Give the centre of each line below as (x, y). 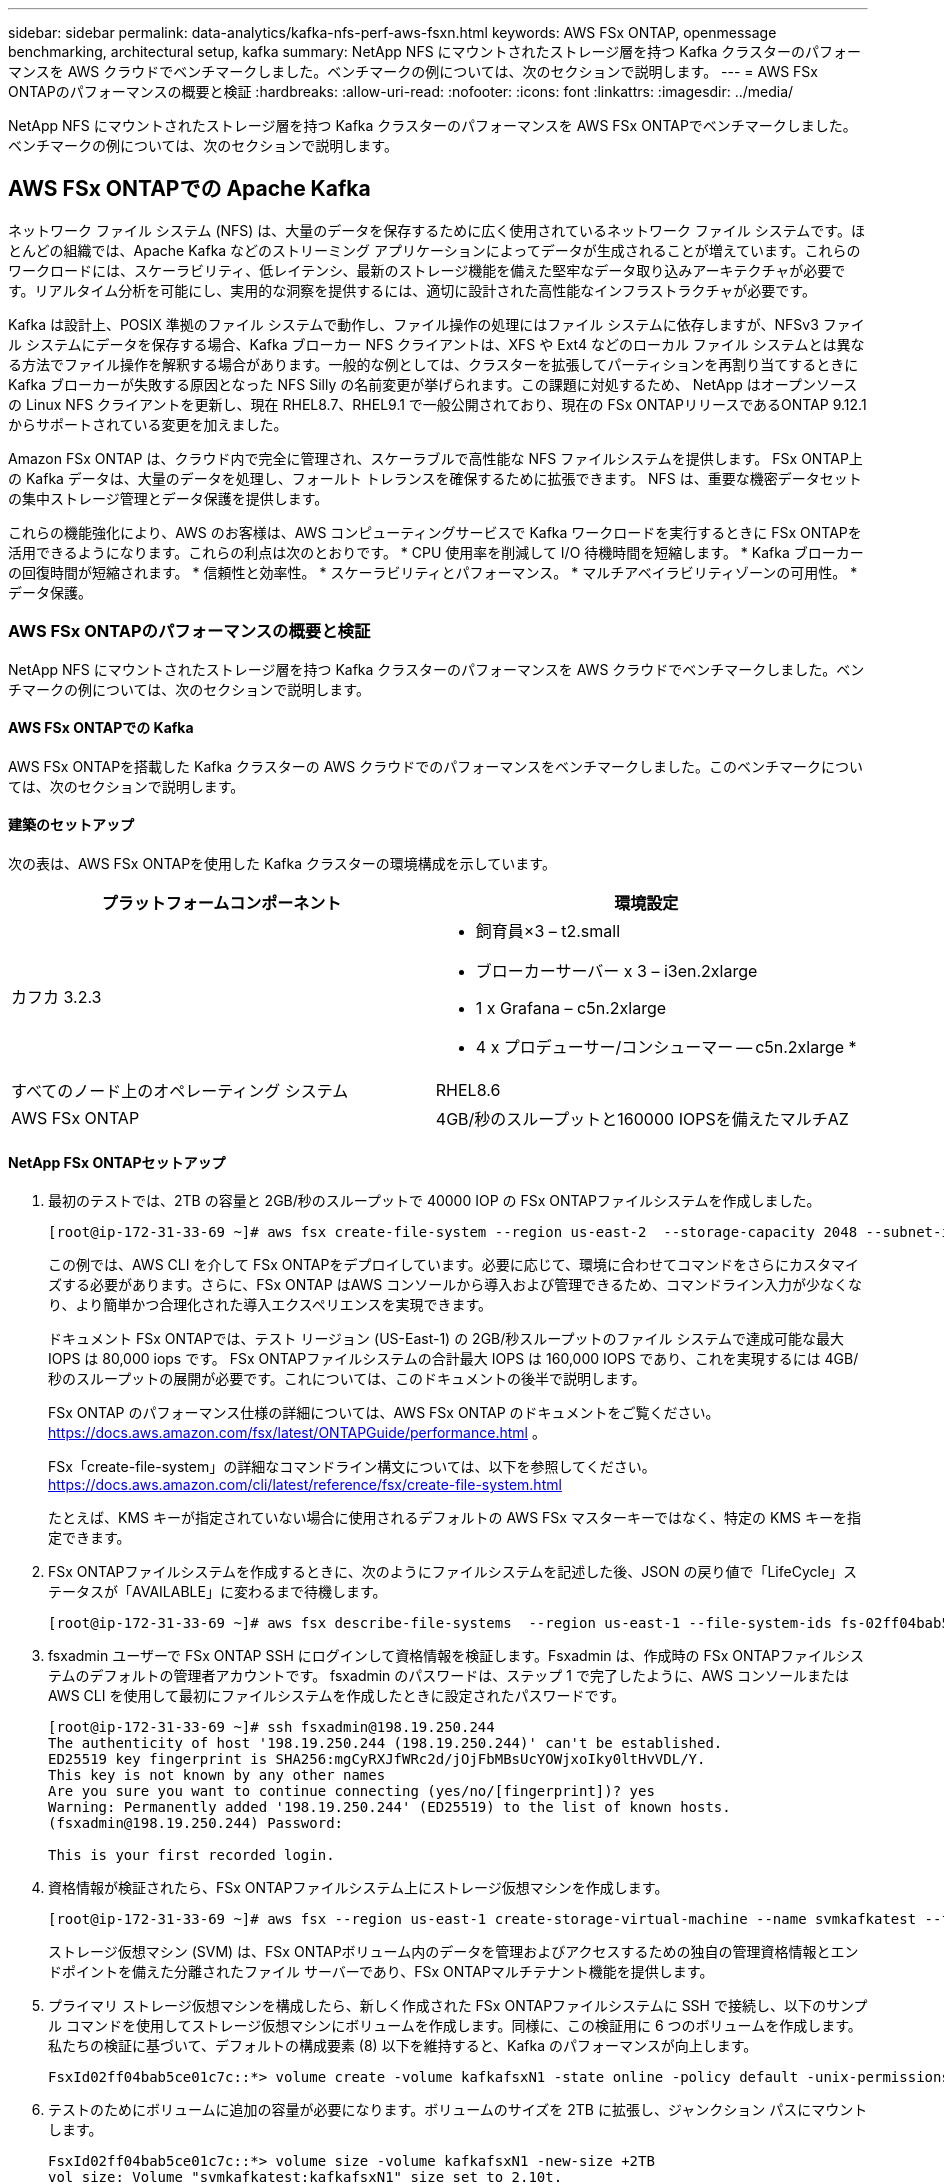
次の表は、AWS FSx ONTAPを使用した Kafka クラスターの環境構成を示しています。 (282, 864)
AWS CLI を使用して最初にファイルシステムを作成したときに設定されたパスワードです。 (337, 1696)
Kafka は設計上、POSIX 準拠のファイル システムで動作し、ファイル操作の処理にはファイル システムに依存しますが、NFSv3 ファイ (436, 324)
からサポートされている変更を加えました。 (148, 424)
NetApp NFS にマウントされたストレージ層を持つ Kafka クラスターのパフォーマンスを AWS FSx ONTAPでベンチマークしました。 (432, 125)
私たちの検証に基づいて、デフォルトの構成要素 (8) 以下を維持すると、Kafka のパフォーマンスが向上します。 (403, 2046)
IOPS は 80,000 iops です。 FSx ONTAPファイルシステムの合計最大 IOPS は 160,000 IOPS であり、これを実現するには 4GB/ (453, 1359)
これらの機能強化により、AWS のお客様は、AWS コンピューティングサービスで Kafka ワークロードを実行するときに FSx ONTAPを (435, 532)
